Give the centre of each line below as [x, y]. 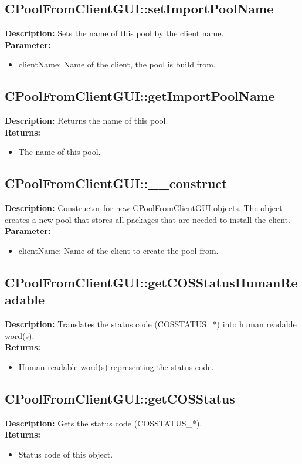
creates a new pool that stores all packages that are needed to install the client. [147, 219]
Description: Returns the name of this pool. [86, 121]
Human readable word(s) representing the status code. [116, 366]
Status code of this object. [66, 454]
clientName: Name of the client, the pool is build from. [117, 64]
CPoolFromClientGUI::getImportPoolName [140, 96]
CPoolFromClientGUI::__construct [116, 183]
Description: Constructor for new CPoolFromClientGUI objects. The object [144, 208]
